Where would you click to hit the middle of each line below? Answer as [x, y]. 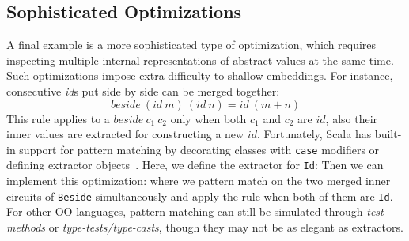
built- [388, 134]
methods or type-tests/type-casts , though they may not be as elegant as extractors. [205, 226]
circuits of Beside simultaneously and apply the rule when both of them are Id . [200, 196]
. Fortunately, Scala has [314, 134]
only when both [208, 118]
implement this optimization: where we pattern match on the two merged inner [199, 181]
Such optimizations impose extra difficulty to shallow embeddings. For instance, [200, 75]
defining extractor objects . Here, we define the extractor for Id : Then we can [195, 165]
